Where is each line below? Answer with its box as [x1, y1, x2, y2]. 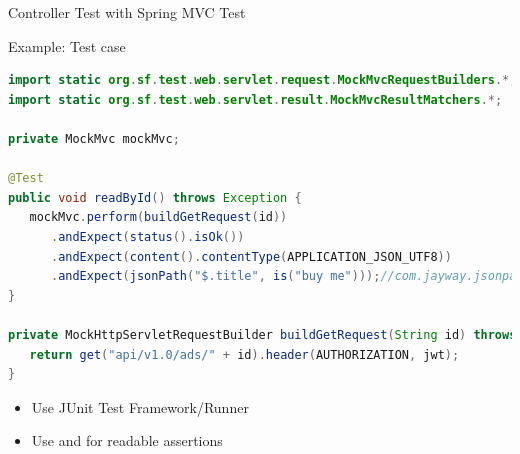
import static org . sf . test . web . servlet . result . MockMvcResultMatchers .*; [8, 92, 503, 107]
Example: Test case [8, 35, 126, 56]
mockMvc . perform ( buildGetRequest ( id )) [29, 210, 288, 225]
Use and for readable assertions [31, 430, 223, 451]
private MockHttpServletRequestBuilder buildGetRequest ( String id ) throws [8, 327, 517, 342]
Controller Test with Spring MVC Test [8, 2, 246, 22]
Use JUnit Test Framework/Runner [31, 396, 249, 417]
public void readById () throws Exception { [8, 190, 302, 205]
